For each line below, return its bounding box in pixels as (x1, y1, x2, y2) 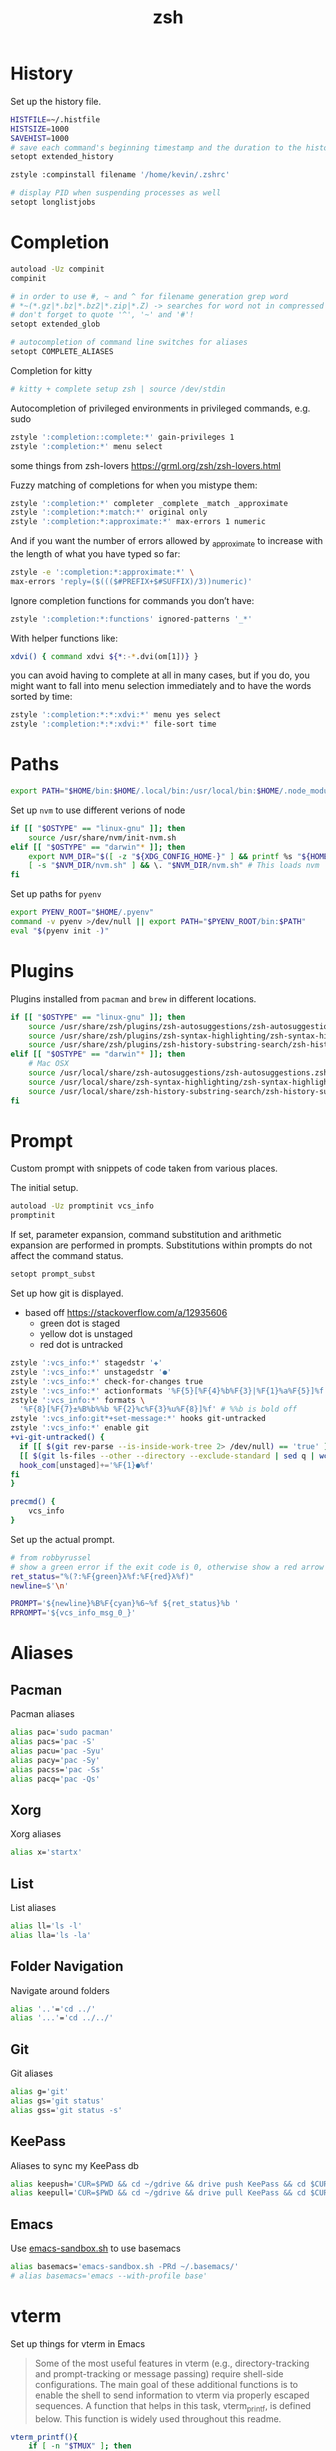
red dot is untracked (39, 1339, 123, 1351)
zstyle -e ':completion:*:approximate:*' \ (10, 567, 195, 577)
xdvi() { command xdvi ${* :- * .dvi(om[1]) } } (10, 651, 199, 661)
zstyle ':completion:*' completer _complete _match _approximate (10, 498, 288, 508)
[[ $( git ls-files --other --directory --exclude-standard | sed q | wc (19, 1451, 329, 1461)
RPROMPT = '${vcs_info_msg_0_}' (10, 1608, 137, 1618)
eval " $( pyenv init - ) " (10, 926, 110, 936)
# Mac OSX (28, 1059, 70, 1069)
